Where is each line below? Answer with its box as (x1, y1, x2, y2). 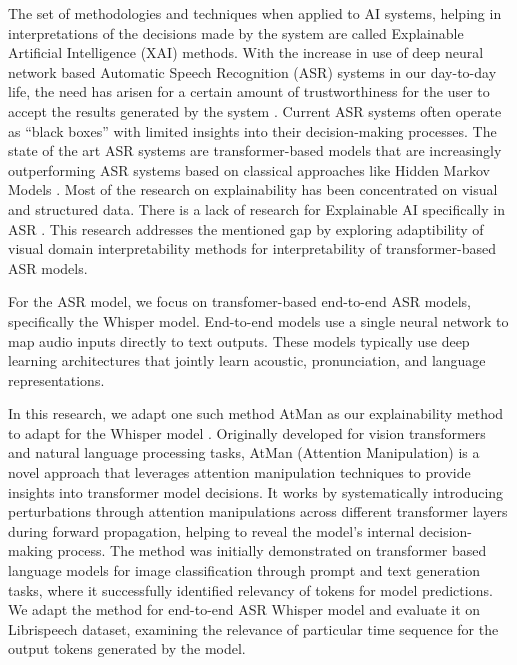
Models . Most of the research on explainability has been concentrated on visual (8, 179, 498, 200)
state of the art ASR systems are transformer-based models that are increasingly (8, 140, 502, 161)
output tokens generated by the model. (8, 638, 246, 659)
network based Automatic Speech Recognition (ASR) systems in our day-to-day (8, 61, 497, 82)
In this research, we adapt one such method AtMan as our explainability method (8, 403, 504, 424)
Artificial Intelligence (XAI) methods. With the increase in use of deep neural (8, 42, 484, 63)
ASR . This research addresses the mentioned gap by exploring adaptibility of (8, 218, 484, 239)
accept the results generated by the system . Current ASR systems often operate (8, 100, 502, 121)
